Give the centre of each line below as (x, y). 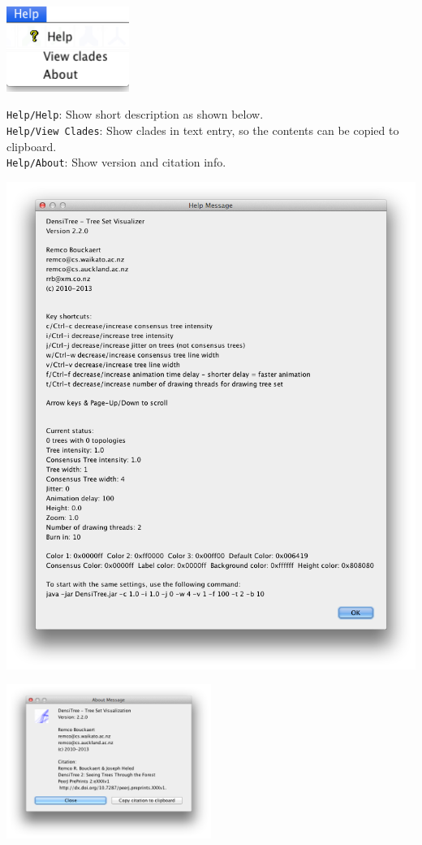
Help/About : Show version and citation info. (116, 162)
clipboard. (32, 146)
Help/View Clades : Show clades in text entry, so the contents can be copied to (203, 130)
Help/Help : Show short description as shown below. (135, 114)
